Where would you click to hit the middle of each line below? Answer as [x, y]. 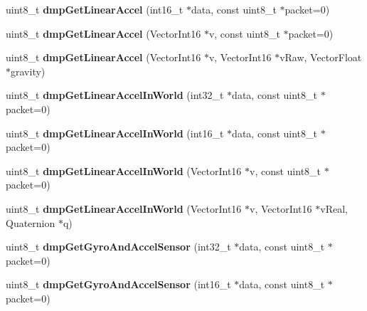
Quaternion [31, 222]
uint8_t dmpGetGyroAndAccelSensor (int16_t [118, 284]
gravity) [28, 71]
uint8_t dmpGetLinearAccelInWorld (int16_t [115, 133]
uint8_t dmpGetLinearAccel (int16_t [95, 9]
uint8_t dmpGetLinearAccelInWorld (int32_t [115, 95]
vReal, [334, 208]
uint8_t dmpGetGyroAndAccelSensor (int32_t [118, 247]
